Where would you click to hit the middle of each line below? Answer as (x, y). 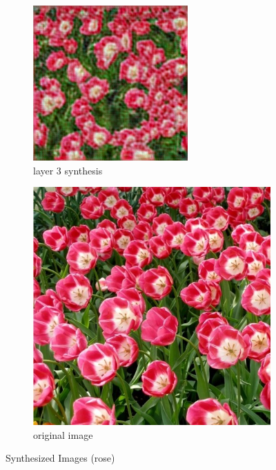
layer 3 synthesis (68, 170)
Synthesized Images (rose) (60, 458)
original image (63, 434)
